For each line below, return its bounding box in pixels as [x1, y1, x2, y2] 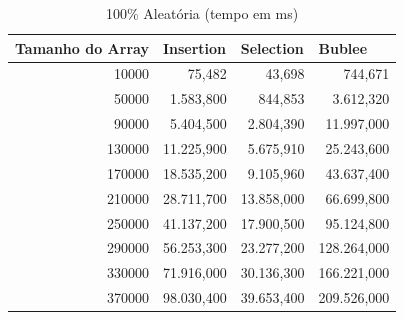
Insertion [162, 37, 227, 58]
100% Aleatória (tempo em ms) [106, 3, 299, 23]
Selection [240, 37, 304, 58]
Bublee [318, 37, 368, 58]
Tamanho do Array [15, 37, 149, 58]
